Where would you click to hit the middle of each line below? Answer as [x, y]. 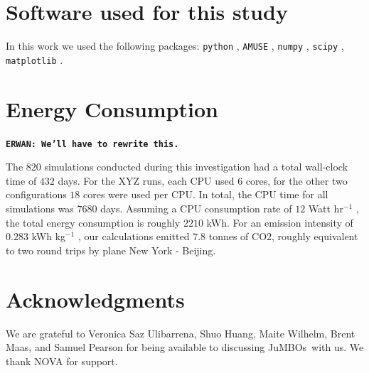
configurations [36, 194]
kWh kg [49, 236]
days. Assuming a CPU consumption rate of [196, 208]
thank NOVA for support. [62, 361]
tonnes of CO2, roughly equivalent [283, 236]
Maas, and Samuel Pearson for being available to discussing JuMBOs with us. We [185, 347]
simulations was [40, 208]
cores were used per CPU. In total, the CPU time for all [206, 194]
